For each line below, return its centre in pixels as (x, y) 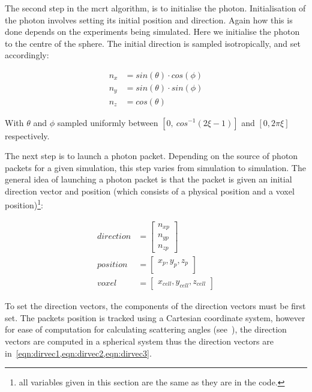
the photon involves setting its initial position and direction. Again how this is (149, 20)
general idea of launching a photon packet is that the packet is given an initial (148, 179)
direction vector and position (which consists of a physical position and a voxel (150, 191)
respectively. (27, 135)
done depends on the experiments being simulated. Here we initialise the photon (152, 32)
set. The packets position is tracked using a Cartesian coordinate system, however (155, 317)
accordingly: (27, 55)
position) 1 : (24, 204)
